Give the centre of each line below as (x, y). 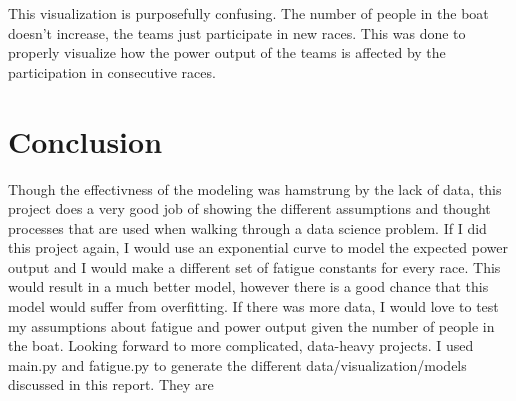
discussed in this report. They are (111, 384)
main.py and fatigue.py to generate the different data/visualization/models (237, 364)
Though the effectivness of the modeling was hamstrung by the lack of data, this (255, 188)
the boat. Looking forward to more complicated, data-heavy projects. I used (241, 345)
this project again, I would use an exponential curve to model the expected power (258, 247)
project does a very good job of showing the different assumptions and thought (249, 208)
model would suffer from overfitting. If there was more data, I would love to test (253, 306)
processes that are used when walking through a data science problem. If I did (247, 227)
